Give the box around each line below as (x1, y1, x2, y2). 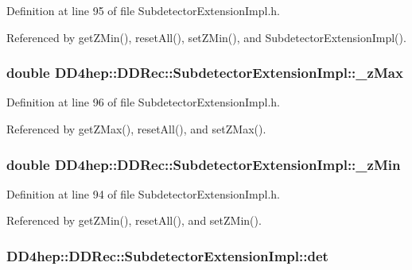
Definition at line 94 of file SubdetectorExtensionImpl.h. (6, 185, 280, 202)
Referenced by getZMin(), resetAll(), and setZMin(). (6, 212, 262, 229)
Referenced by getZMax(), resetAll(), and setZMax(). (6, 121, 266, 137)
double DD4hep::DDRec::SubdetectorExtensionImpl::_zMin (6, 154, 401, 174)
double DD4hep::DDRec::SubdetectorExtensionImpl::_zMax (6, 63, 403, 83)
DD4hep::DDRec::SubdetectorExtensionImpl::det (6, 245, 328, 265)
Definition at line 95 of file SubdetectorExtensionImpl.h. (6, 2, 280, 18)
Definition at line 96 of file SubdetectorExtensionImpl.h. (6, 94, 280, 110)
